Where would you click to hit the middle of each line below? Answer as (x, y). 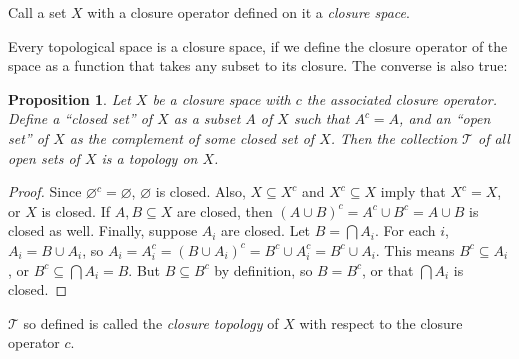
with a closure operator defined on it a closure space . (248, 12)
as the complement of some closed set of (192, 137)
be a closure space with (221, 98)
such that (321, 118)
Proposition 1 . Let (69, 98)
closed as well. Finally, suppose (103, 230)
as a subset (207, 118)
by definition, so (263, 269)
